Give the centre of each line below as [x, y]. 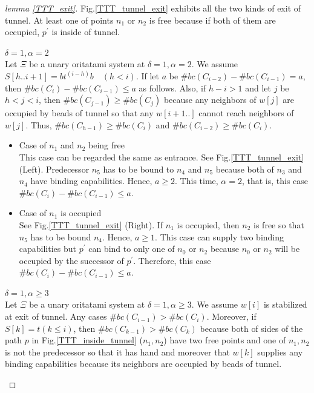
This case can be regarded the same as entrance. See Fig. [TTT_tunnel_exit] [162, 157]
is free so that [279, 224]
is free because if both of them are [212, 20]
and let [258, 88]
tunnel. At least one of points [59, 20]
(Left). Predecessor [54, 169]
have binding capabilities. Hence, [91, 181]
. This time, [197, 181]
